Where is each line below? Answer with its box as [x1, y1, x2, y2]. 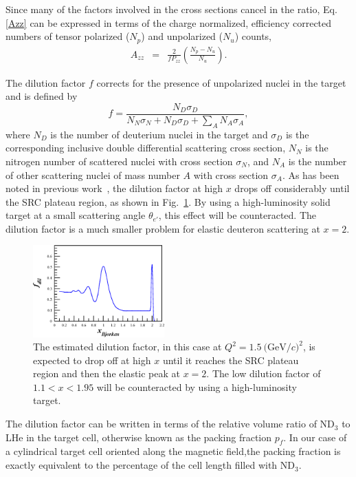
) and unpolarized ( [141, 29, 223, 43]
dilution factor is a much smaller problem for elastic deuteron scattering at [5, 221, 320, 235]
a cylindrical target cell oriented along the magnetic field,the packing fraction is [5, 444, 341, 458]
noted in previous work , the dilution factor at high [5, 181, 223, 195]
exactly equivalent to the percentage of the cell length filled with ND [5, 458, 295, 472]
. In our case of [283, 430, 347, 444]
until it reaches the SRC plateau [162, 352, 299, 367]
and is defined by [5, 89, 78, 103]
